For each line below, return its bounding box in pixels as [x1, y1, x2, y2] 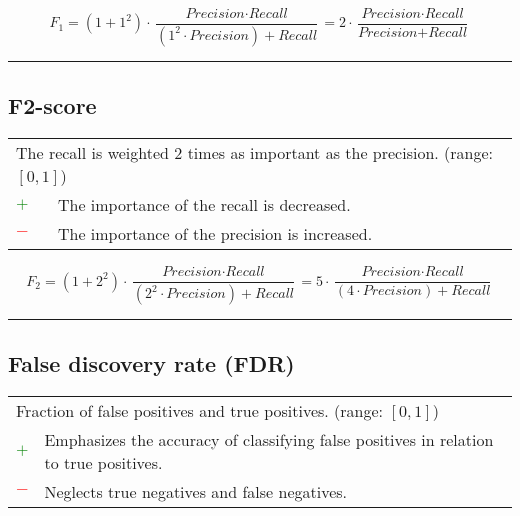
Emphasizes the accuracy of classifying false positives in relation [44, 428, 494, 452]
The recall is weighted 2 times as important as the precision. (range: [16, 141, 494, 165]
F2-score [8, 90, 97, 121]
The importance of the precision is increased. [57, 222, 373, 246]
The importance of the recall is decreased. [57, 193, 351, 217]
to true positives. [44, 451, 163, 475]
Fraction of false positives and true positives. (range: [16, 399, 384, 423]
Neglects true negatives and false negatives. [44, 480, 348, 504]
